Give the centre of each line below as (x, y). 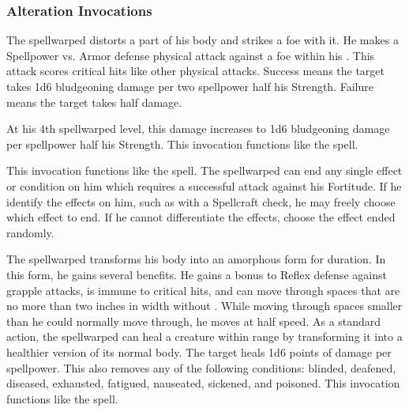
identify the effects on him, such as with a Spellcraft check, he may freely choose (201, 201)
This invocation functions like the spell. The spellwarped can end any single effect (204, 170)
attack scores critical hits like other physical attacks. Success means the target (196, 71)
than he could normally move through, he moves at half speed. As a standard (194, 321)
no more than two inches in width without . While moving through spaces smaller (204, 306)
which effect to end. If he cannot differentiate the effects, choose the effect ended (201, 217)
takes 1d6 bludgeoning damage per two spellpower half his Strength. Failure (190, 86)
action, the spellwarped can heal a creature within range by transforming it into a (204, 336)
